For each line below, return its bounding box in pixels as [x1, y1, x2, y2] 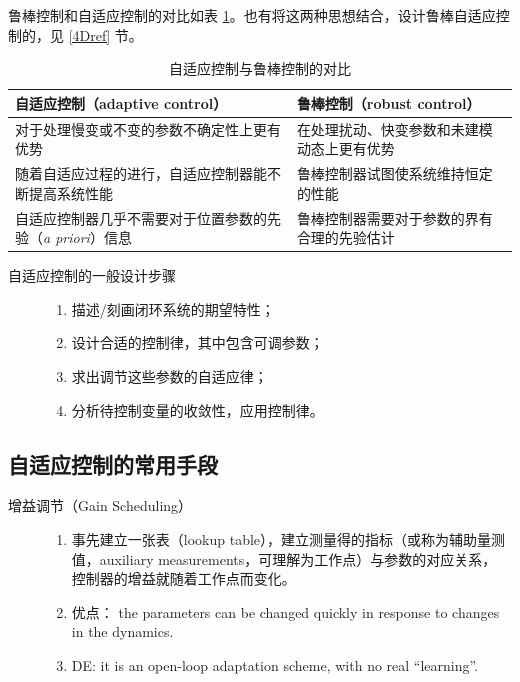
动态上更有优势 [296, 138, 395, 159]
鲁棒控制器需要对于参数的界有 [296, 207, 493, 228]
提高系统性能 [28, 182, 113, 203]
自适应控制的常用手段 [8, 448, 218, 479]
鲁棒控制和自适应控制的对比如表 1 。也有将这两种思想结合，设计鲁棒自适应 [8, 5, 496, 25]
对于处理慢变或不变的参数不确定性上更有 [15, 118, 281, 139]
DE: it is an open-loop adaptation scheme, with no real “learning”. [71, 654, 479, 675]
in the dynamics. [71, 621, 174, 642]
